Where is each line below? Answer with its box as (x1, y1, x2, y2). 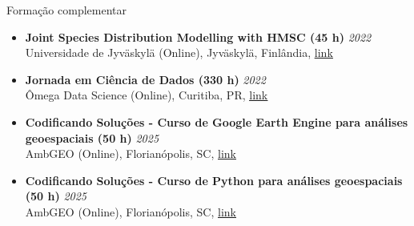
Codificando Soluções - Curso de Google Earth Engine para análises (25, 113, 408, 130)
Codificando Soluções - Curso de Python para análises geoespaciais (25, 172, 403, 188)
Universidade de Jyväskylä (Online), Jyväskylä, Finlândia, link (25, 44, 333, 61)
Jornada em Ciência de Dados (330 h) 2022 (25, 71, 266, 87)
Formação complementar (6, 2, 127, 18)
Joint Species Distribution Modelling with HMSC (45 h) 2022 (25, 28, 372, 45)
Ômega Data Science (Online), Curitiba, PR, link (25, 87, 268, 103)
